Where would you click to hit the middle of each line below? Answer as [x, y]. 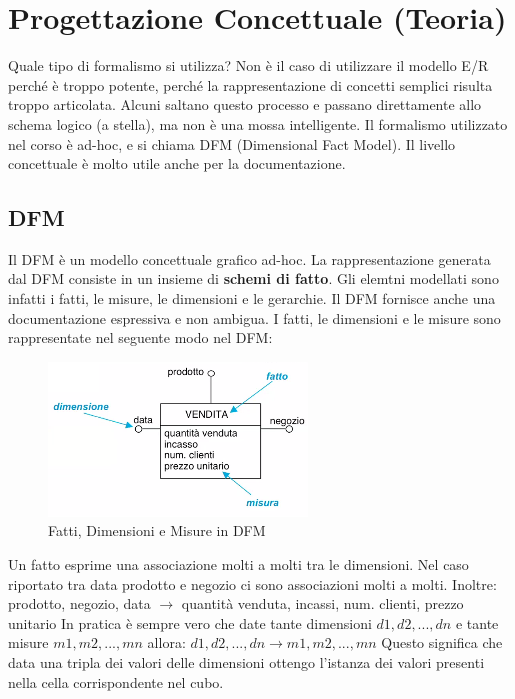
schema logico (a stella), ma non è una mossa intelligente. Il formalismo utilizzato [258, 123]
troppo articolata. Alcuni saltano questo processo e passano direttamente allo [245, 104]
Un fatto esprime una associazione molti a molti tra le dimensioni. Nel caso [238, 564]
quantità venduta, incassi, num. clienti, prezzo [322, 603]
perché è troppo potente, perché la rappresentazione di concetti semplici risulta [250, 84]
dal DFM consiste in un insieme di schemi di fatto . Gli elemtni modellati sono [253, 278]
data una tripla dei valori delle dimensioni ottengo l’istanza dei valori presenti [246, 662]
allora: [166, 642]
